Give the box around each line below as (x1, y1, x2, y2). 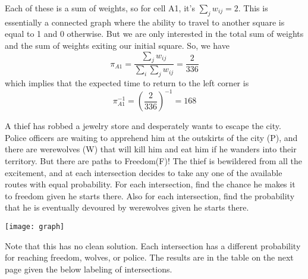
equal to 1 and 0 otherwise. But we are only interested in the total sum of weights (5, 27, 304, 40)
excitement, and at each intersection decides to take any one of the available (5, 166, 282, 178)
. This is (238, 2, 268, 14)
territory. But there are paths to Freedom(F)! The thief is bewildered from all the (5, 155, 303, 167)
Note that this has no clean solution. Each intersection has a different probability (5, 239, 301, 252)
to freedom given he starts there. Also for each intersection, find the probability (5, 189, 295, 202)
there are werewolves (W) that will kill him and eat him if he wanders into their (5, 143, 297, 155)
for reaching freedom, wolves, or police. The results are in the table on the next (5, 251, 294, 264)
